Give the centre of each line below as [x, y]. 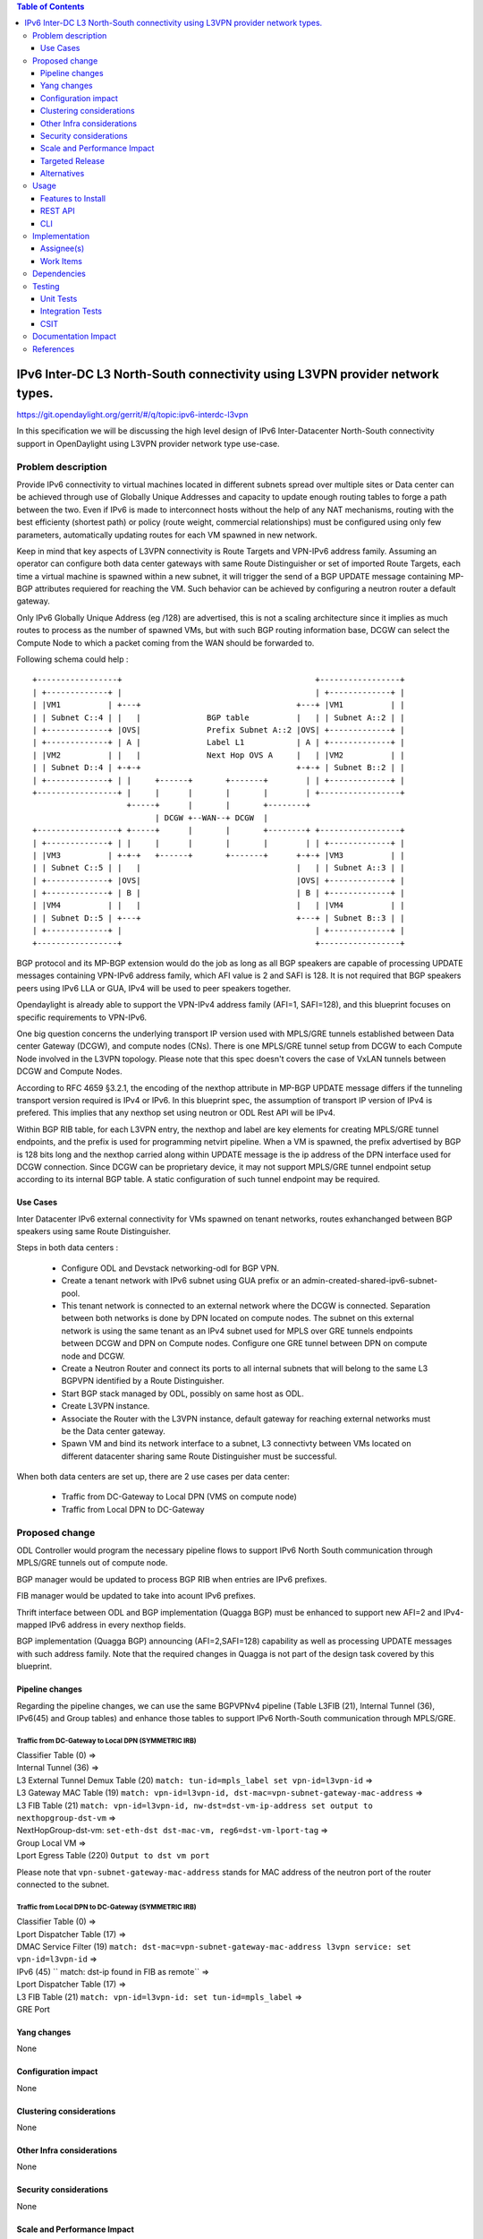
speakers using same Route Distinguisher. [94, 1231]
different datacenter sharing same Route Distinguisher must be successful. [199, 1456]
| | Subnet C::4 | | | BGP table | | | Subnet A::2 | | [219, 717]
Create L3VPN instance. [106, 1406]
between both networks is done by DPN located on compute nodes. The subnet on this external [238, 1318]
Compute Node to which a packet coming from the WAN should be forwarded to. [165, 643]
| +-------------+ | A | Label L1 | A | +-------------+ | [219, 742]
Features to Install [73, 198]
